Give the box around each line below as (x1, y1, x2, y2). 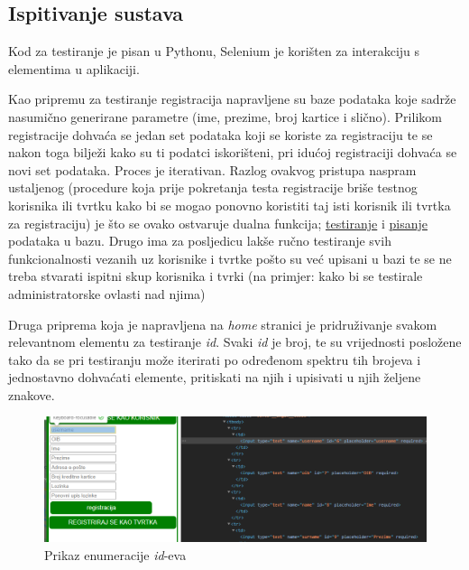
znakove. (8, 385, 55, 404)
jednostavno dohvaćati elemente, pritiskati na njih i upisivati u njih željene (8, 368, 421, 387)
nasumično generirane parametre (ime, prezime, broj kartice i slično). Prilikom (8, 107, 442, 126)
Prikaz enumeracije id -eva (44, 545, 187, 564)
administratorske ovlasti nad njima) (8, 284, 206, 303)
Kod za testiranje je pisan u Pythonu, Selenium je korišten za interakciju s (8, 42, 420, 61)
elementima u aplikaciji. (8, 59, 140, 78)
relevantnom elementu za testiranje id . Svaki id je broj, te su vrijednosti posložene (8, 332, 462, 351)
